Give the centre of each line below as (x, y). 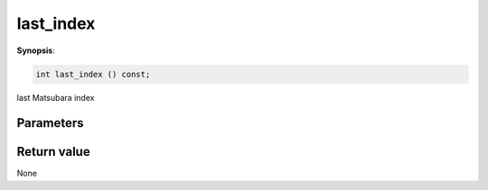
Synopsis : (36, 50)
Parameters (50, 123)
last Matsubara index (56, 97)
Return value (53, 152)
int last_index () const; (93, 74)
